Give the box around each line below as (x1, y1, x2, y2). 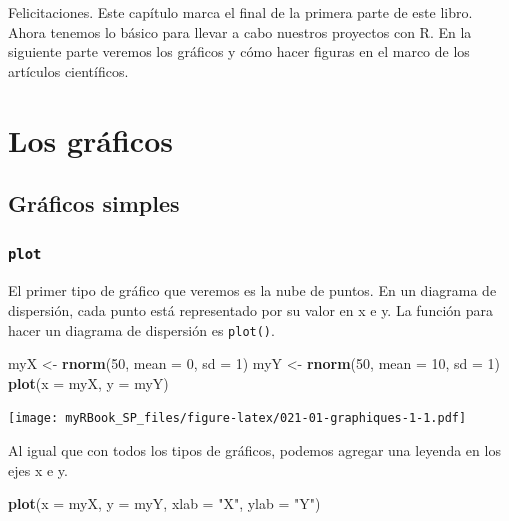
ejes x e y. (8, 459, 68, 480)
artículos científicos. (8, 60, 129, 81)
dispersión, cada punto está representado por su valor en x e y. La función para (8, 299, 493, 320)
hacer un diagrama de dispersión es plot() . (8, 319, 275, 340)
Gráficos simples (8, 188, 180, 219)
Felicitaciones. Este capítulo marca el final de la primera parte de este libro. (8, 2, 473, 22)
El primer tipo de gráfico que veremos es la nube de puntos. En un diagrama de (8, 280, 497, 301)
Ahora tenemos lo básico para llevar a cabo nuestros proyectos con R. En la (8, 21, 472, 42)
